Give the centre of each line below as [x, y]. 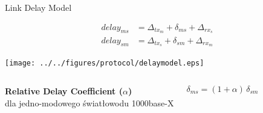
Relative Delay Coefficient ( [64, 91]
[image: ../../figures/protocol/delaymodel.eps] [105, 63]
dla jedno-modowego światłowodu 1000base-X [89, 102]
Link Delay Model [38, 7]
